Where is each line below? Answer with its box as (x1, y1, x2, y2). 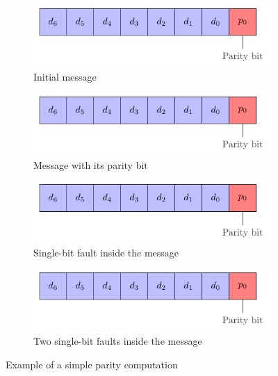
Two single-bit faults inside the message (33, 334, 202, 348)
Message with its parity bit (33, 157, 148, 172)
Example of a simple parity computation (6, 357, 178, 371)
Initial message (33, 70, 97, 84)
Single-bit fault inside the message (33, 245, 179, 260)
